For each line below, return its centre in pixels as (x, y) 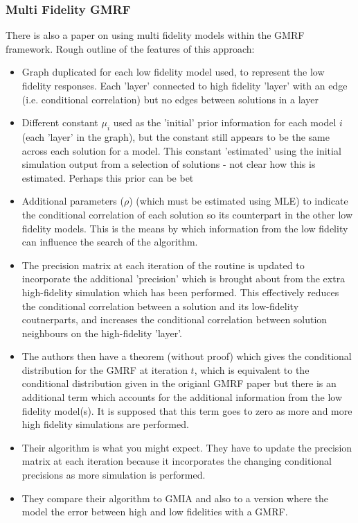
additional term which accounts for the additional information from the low (182, 397)
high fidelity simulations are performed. (105, 424)
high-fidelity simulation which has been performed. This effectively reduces (180, 292)
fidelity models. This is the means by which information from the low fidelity (185, 228)
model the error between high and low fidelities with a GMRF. (155, 512)
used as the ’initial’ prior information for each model (225, 122)
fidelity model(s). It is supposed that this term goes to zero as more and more (187, 410)
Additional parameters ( (73, 201)
